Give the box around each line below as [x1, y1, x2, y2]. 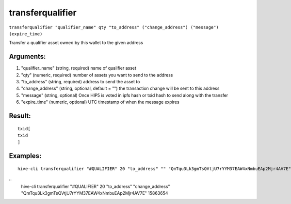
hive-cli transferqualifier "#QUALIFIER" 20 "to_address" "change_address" [21, 183, 170, 189]
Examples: [9, 152, 42, 160]
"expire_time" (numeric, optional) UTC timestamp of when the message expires [21, 99, 179, 105]
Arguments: [9, 52, 46, 61]
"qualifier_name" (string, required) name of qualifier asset [21, 65, 137, 71]
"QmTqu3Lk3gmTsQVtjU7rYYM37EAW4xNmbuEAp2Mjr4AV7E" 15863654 [21, 190, 168, 196]
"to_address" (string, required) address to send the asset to [21, 79, 140, 85]
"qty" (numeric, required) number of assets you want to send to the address [21, 72, 173, 78]
